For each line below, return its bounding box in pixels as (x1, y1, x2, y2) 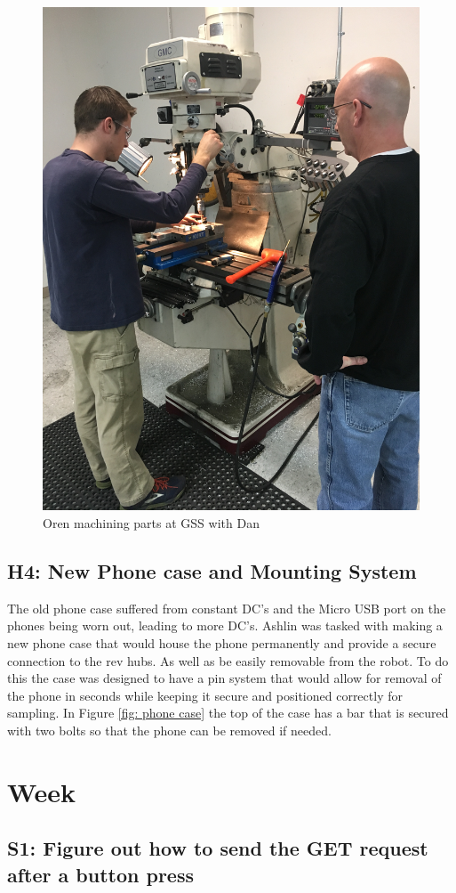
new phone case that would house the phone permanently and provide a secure (7, 633, 436, 652)
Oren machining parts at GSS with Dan (43, 513, 260, 532)
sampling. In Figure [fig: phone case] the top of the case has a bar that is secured (7, 703, 449, 722)
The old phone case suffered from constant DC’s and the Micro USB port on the (7, 598, 446, 617)
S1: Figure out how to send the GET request (7, 834, 428, 862)
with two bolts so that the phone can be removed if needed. (7, 720, 332, 739)
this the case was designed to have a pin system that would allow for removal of (7, 669, 442, 687)
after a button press (7, 860, 194, 888)
